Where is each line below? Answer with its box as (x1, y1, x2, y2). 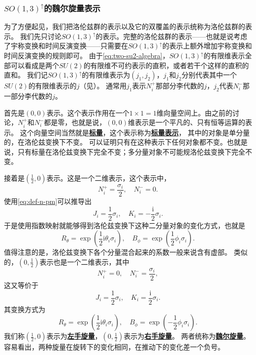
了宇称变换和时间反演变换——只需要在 (4, 40, 128, 51)
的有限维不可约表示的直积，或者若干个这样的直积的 (83, 60, 249, 70)
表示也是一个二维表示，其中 (39, 256, 129, 267)
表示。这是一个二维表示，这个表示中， (46, 172, 171, 183)
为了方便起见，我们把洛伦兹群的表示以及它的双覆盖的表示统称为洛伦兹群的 (4, 21, 245, 32)
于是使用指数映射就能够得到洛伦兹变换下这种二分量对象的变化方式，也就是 (4, 220, 245, 230)
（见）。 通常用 (79, 80, 127, 91)
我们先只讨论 (20, 31, 62, 41)
